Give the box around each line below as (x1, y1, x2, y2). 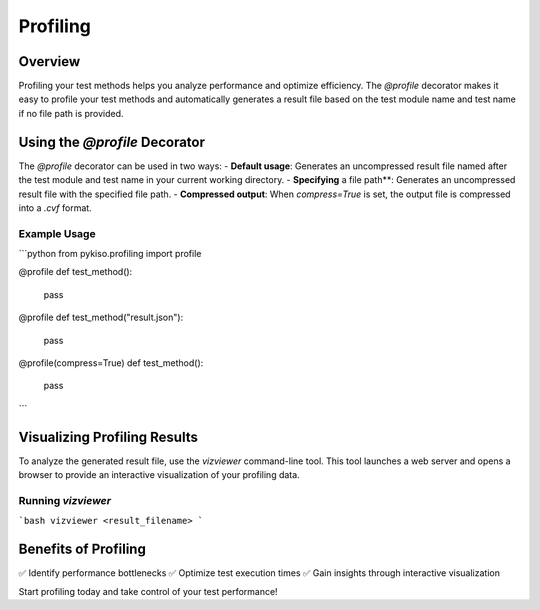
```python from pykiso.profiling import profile (18, 248, 202, 260)
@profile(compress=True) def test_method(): (18, 357, 204, 369)
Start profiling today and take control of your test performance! (18, 585, 279, 597)
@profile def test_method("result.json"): (18, 311, 184, 324)
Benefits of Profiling (18, 541, 147, 558)
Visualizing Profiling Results (18, 428, 199, 445)
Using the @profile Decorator (18, 133, 205, 150)
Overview (18, 53, 81, 70)
